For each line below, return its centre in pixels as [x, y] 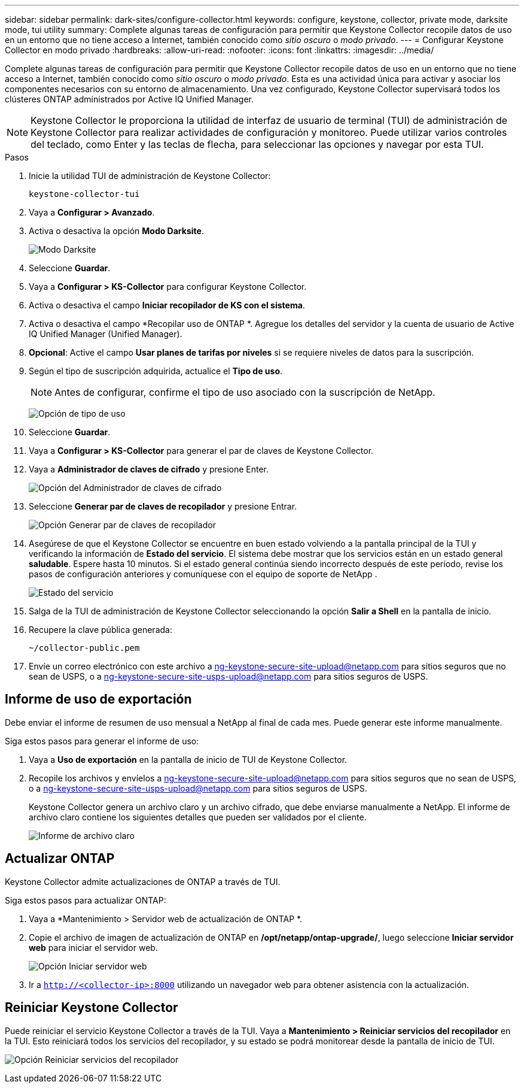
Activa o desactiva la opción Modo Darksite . [116, 231]
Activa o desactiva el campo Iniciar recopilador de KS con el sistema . [167, 305]
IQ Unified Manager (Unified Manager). [106, 334]
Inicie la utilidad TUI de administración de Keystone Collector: [150, 176]
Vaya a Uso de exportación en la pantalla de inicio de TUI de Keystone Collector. [188, 759]
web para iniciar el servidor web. [93, 947]
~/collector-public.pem [84, 648]
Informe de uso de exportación [98, 699]
